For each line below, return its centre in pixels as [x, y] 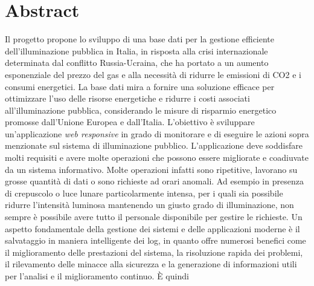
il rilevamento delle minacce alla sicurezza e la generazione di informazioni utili [151, 264]
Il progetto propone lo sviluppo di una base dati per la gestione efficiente [140, 39]
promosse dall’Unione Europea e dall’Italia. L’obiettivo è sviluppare [130, 122]
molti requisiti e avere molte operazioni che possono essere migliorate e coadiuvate [157, 158]
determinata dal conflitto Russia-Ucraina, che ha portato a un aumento [137, 63]
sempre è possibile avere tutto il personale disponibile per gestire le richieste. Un [154, 217]
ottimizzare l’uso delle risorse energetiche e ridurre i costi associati [127, 98]
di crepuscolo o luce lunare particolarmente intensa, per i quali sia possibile [144, 193]
